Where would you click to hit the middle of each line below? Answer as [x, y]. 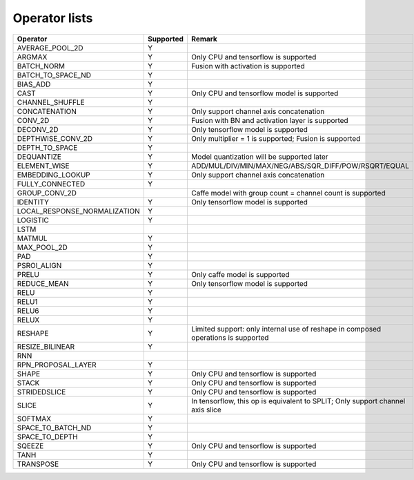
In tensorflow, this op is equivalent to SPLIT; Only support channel [298, 401]
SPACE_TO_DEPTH [48, 436]
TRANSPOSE [38, 464]
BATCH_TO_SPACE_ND [54, 75]
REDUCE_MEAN [43, 283]
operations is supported [230, 337]
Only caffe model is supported [240, 274]
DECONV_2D [38, 129]
